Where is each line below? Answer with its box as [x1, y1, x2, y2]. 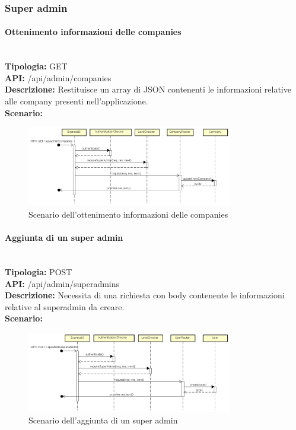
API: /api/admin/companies [5, 71, 112, 84]
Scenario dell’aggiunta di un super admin [28, 414, 178, 426]
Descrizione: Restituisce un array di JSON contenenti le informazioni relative [5, 83, 291, 95]
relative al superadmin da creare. [5, 300, 125, 313]
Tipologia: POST [5, 265, 72, 278]
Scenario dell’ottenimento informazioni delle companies [28, 208, 228, 220]
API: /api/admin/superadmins [5, 277, 120, 289]
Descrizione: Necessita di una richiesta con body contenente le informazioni [5, 289, 285, 301]
